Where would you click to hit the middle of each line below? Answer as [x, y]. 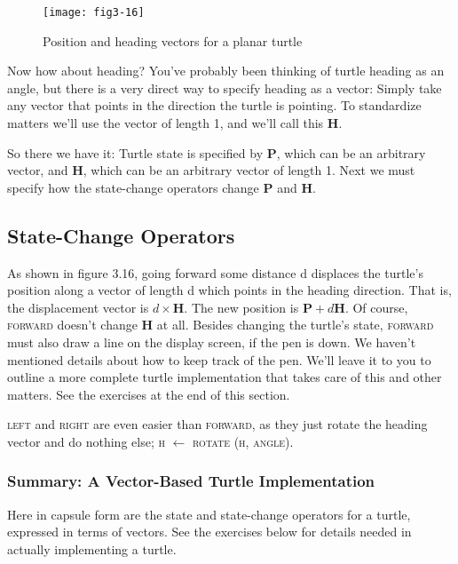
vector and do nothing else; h [86, 441]
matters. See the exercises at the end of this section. [149, 394]
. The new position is [241, 307]
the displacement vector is [78, 307]
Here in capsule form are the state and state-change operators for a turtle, [209, 514]
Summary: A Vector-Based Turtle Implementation [191, 481]
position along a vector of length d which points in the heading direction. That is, [229, 290]
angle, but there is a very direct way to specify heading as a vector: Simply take [225, 87]
